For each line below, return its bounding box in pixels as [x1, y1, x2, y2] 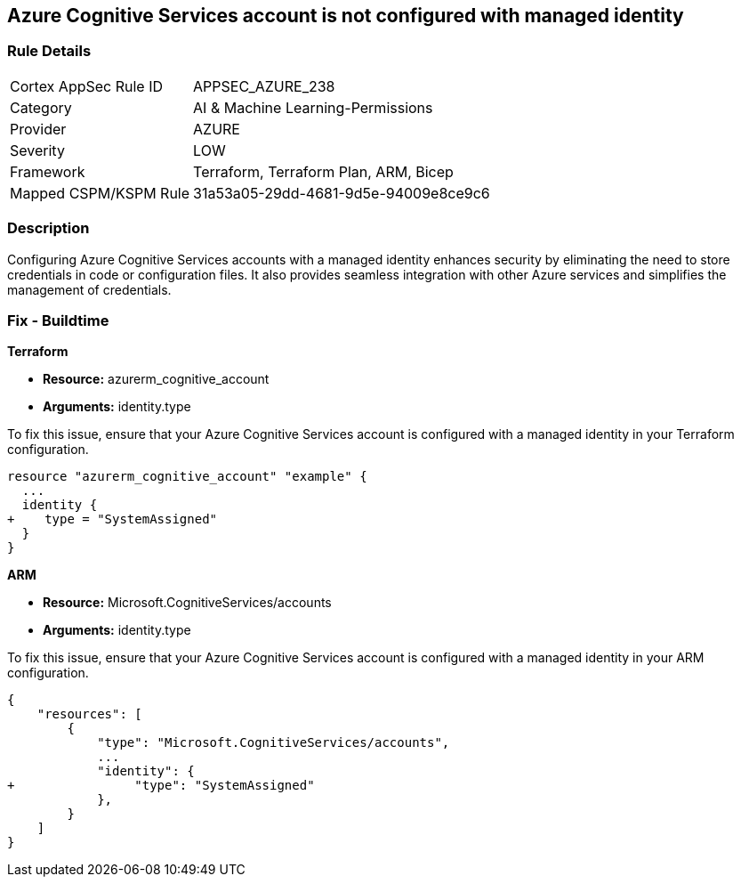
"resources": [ [36, 707, 142, 722]
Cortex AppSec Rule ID [10, 77, 164, 95]
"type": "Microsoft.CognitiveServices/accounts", [97, 735, 450, 750]
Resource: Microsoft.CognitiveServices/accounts [43, 595, 332, 611]
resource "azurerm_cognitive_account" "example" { [7, 469, 367, 484]
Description [7, 219, 90, 238]
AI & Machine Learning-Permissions [193, 98, 433, 117]
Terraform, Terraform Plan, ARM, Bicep [193, 162, 454, 181]
